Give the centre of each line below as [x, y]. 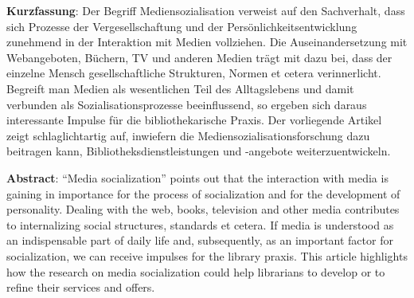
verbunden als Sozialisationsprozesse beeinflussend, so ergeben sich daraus [187, 104]
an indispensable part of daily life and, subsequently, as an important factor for [200, 240]
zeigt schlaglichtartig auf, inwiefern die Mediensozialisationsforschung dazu [188, 135]
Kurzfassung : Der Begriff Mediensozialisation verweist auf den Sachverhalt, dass [206, 10]
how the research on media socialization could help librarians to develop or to [196, 271]
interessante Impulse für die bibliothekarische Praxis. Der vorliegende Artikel [194, 120]
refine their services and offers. [81, 287]
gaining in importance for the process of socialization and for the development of [203, 193]
